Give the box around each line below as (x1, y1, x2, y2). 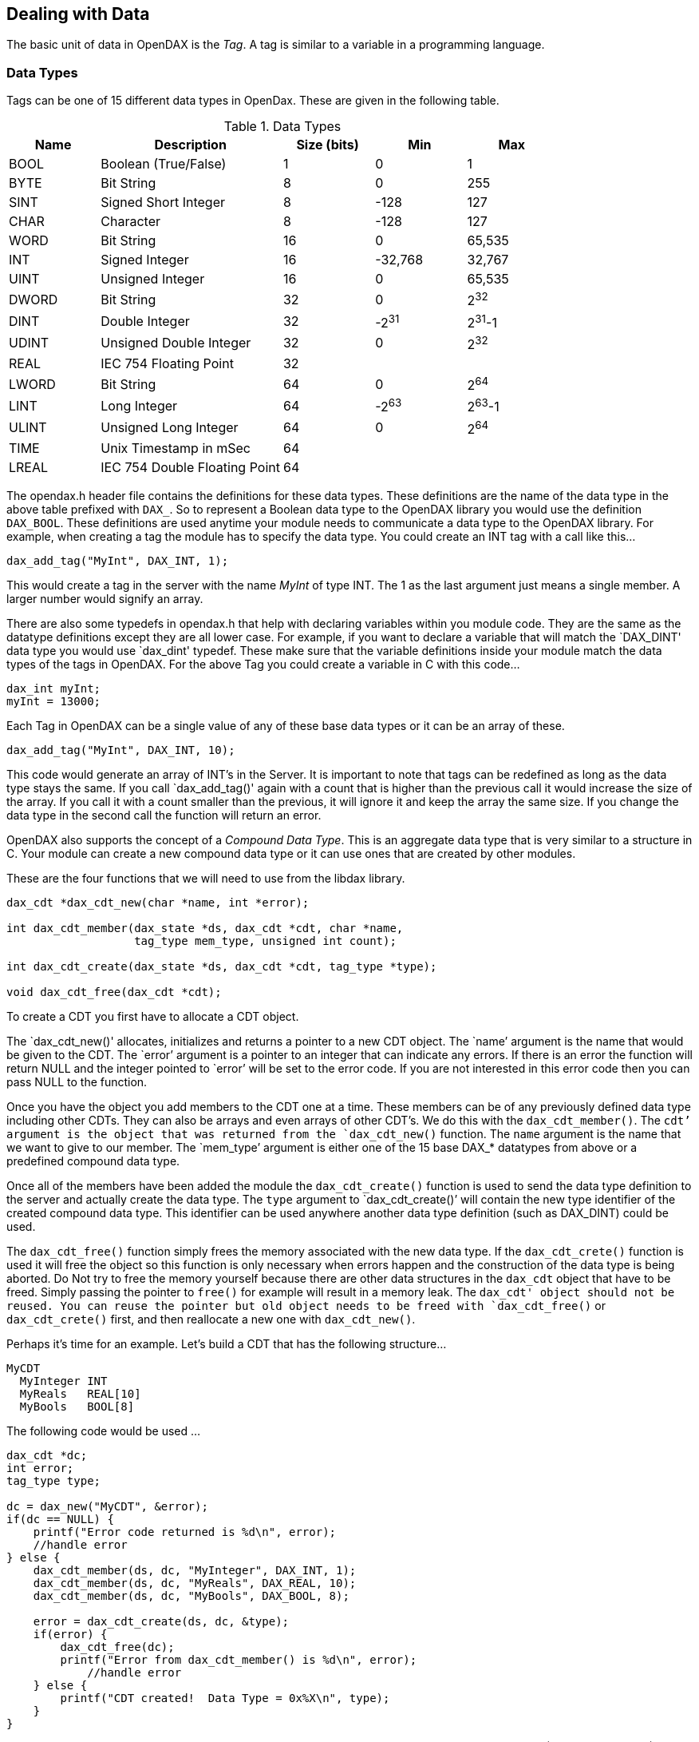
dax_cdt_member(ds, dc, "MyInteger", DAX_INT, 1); (33, 1564, 357, 1577)
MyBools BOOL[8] (19, 1400, 135, 1414)
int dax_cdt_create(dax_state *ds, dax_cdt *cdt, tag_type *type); (6, 960, 437, 974)
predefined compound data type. (6, 1154, 180, 1169)
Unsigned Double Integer (101, 335, 251, 351)
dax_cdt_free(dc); (60, 1641, 175, 1654)
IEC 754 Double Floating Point (101, 459, 280, 476)
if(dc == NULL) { (6, 1513, 114, 1526)
